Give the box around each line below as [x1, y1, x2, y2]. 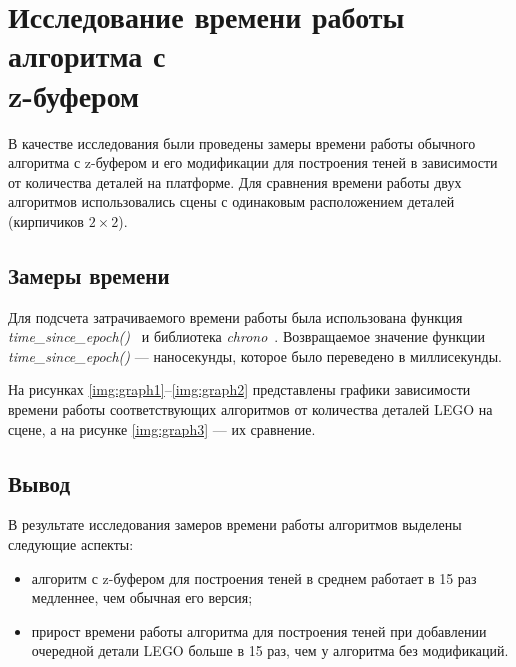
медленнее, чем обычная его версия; [31, 587, 253, 608]
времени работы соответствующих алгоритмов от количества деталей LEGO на [8, 399, 493, 420]
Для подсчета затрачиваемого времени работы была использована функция [8, 306, 463, 327]
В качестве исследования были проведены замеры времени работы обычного [8, 132, 476, 153]
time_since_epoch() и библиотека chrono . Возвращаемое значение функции [8, 326, 486, 347]
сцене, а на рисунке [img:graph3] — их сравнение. [8, 418, 316, 439]
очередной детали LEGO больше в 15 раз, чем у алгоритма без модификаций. [31, 640, 509, 661]
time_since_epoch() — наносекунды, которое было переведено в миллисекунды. [8, 345, 502, 366]
